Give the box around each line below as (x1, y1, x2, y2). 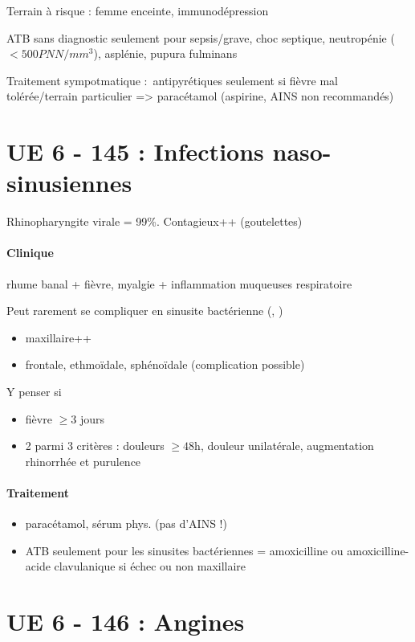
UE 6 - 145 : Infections (6, 135, 264, 168)
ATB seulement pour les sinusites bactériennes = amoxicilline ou (25, 542, 344, 558)
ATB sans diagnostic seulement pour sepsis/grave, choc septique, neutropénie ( (6, 29, 395, 46)
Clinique (6, 244, 54, 261)
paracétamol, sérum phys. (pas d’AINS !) (25, 515, 227, 532)
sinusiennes (6, 166, 132, 199)
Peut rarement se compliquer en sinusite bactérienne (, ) (6, 302, 283, 319)
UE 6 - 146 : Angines (6, 605, 245, 638)
